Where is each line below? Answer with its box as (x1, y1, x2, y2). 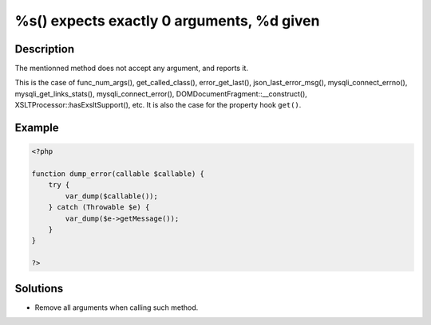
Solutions (14, 281, 64, 295)
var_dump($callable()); (65, 191, 159, 201)
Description (14, 42, 75, 56)
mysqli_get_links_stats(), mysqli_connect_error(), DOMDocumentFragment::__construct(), (14, 88, 307, 99)
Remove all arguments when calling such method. (34, 303, 199, 312)
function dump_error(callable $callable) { (31, 170, 205, 178)
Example (14, 121, 59, 135)
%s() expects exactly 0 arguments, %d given (14, 12, 320, 29)
